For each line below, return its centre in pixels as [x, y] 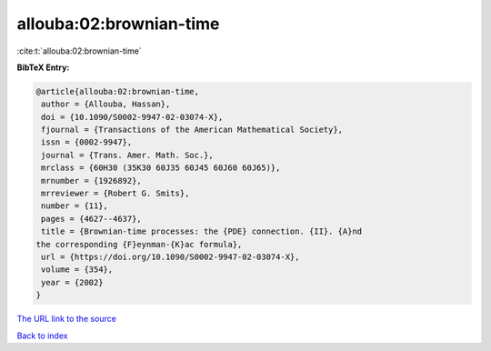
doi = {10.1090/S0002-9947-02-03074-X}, [132, 117]
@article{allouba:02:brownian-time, [118, 91]
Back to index [42, 336]
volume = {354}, [77, 270]
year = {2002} [72, 282]
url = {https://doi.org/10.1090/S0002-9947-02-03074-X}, [170, 257]
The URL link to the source [67, 319]
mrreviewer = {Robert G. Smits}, [115, 194]
